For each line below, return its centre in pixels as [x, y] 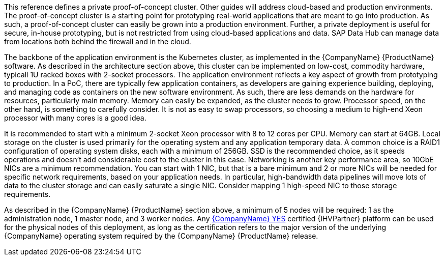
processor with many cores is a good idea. [75, 118]
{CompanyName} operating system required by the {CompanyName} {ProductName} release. [161, 236]
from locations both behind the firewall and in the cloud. [98, 41]
